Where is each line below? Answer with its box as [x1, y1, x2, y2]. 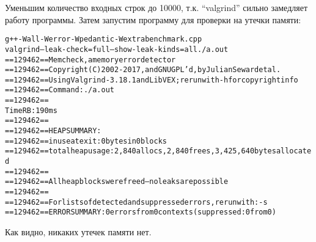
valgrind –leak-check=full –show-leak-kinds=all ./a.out [5, 45, 229, 54]
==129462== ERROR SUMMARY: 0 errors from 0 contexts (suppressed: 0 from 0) [5, 208, 276, 217]
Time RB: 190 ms [5, 106, 57, 115]
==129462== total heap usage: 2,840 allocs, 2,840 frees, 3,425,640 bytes [5, 147, 276, 156]
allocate [276, 147, 312, 156]
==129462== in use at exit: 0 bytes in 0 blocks [5, 136, 167, 145]
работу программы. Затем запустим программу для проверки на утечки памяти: [5, 13, 301, 26]
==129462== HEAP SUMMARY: [5, 127, 101, 136]
